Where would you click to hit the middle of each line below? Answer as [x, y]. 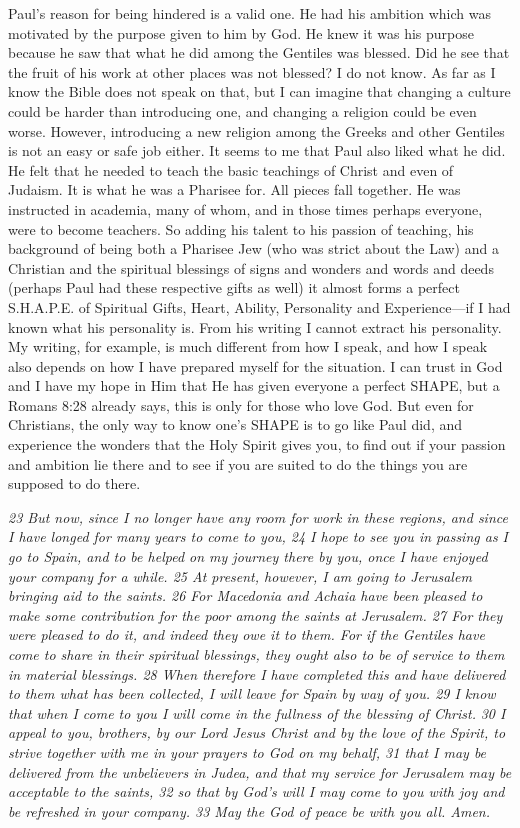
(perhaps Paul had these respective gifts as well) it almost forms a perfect [234, 287]
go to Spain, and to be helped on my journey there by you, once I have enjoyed [248, 556]
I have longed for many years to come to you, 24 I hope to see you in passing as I [258, 536]
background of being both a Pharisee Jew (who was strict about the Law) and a [253, 248]
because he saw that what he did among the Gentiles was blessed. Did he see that [259, 52]
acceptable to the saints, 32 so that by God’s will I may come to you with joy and [256, 791]
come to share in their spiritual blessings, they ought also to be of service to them [256, 654]
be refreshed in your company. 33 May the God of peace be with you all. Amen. [249, 810]
